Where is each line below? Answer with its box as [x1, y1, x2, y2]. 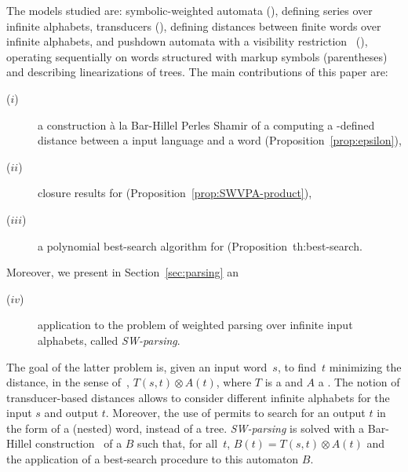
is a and [264, 374, 303, 390]
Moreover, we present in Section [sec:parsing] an [6, 264, 239, 280]
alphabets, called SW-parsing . [38, 331, 180, 348]
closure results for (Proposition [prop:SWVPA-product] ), [38, 185, 312, 201]
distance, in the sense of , [6, 374, 129, 390]
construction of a [35, 435, 122, 452]
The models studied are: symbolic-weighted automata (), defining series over [6, 2, 373, 18]
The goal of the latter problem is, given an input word [6, 358, 268, 375]
